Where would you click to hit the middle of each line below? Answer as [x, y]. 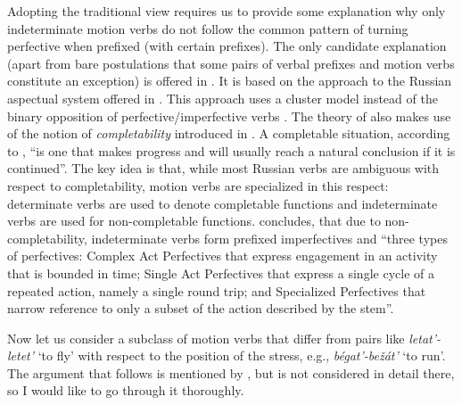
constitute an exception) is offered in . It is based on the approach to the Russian [230, 81]
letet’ [21, 355]
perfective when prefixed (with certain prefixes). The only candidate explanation [227, 46]
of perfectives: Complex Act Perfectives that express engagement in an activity [223, 256]
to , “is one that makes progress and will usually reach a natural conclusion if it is [231, 150]
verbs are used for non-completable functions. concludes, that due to [194, 221]
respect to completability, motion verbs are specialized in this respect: [198, 185]
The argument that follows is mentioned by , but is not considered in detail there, [231, 372]
